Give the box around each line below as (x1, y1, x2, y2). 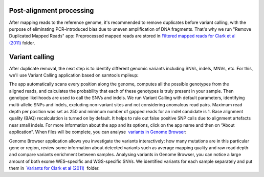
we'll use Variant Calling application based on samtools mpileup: (9, 72, 139, 78)
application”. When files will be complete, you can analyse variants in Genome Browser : (9, 129, 187, 135)
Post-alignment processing (9, 6, 94, 15)
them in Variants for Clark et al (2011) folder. (9, 165, 100, 171)
